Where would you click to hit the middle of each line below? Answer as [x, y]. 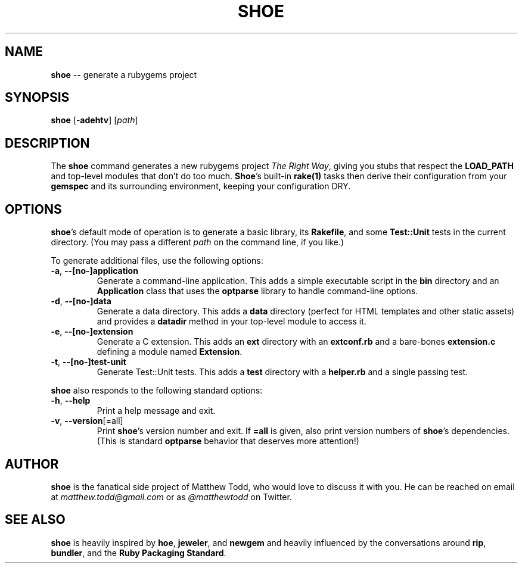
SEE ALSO [35, 520]
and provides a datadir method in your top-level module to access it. [232, 322]
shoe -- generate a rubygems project [124, 74]
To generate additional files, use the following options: [157, 261]
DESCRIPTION [47, 143]
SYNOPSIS [37, 98]
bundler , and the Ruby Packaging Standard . [139, 553]
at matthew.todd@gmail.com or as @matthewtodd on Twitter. [171, 497]
